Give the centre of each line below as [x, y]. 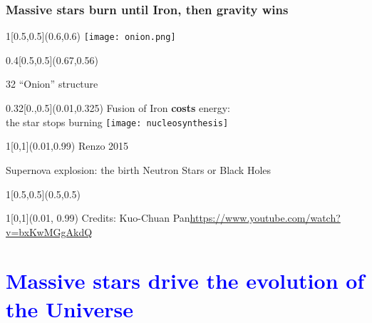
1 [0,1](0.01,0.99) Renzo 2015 [67, 146]
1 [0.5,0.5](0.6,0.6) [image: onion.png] [91, 36]
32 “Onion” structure [52, 84]
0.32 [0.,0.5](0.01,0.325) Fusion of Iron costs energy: [118, 108]
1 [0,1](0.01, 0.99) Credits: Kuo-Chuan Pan [98, 218]
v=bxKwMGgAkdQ [49, 231]
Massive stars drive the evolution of [185, 281]
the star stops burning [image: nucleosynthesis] [117, 122]
